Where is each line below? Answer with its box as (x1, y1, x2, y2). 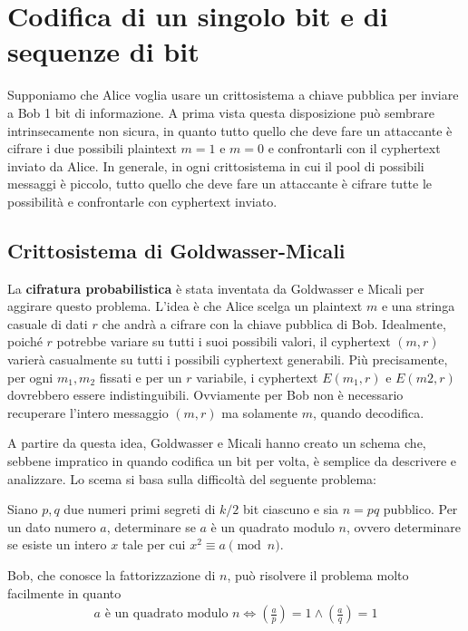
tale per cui (122, 535, 186, 554)
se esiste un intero (7, 535, 107, 554)
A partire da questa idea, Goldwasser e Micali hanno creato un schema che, (7, 433, 426, 452)
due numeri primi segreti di (63, 500, 216, 519)
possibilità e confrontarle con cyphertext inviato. (7, 191, 278, 210)
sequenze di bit (7, 33, 200, 70)
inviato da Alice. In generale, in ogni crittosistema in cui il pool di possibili (7, 156, 424, 175)
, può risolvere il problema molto (227, 565, 409, 584)
